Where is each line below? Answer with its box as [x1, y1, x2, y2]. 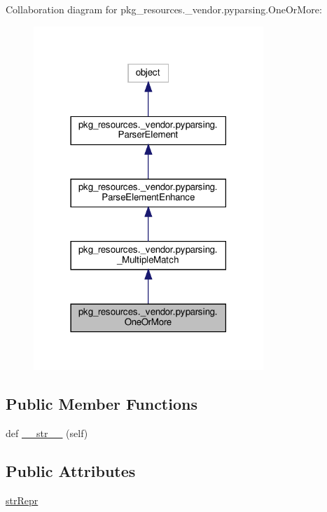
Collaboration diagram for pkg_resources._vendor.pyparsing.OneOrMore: [6, 2, 322, 16]
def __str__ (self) [6, 425, 88, 440]
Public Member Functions [6, 392, 197, 414]
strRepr [6, 492, 39, 507]
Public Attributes [6, 459, 136, 481]
